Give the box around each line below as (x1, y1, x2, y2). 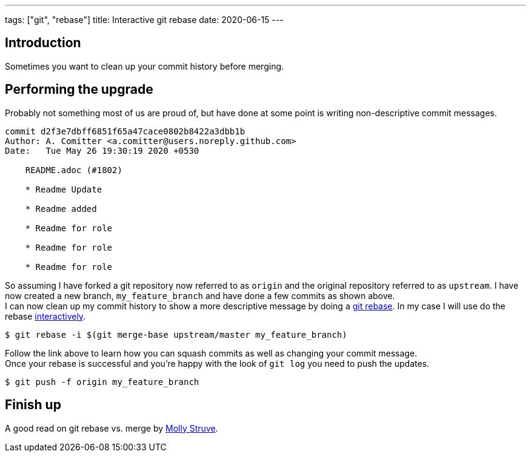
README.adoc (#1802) (25, 165, 122, 175)
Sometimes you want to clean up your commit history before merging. (5, 61, 284, 71)
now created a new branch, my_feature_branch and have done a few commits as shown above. (5, 290, 395, 301)
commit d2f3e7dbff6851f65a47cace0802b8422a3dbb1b (5, 126, 245, 136)
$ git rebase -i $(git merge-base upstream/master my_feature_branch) (5, 329, 347, 340)
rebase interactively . (5, 311, 86, 321)
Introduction (5, 35, 81, 51)
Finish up (5, 397, 61, 413)
